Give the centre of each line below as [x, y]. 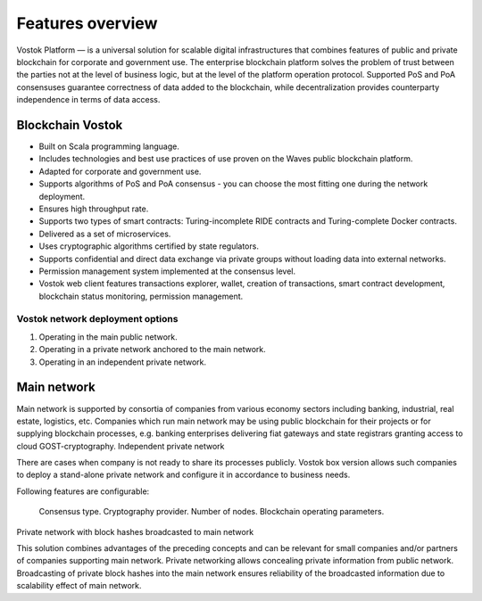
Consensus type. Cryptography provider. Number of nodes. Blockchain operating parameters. [212, 512]
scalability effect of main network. [79, 586]
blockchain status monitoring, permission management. [141, 296]
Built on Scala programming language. [109, 146]
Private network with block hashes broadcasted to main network [135, 531]
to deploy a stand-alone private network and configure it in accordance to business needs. [183, 475]
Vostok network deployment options [97, 319]
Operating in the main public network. [108, 337]
